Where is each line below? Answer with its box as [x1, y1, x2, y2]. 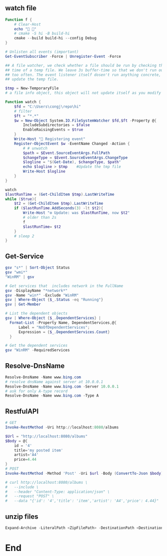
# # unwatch [23, 145, 48, 151]
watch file [5, 4, 37, 12]
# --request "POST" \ [5, 494, 55, 499]
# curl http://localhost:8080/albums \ [5, 480, 88, 485]
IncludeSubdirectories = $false [23, 123, 90, 128]
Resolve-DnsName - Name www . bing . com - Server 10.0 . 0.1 [5, 384, 119, 389]
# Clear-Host [14, 22, 41, 27]
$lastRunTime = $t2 [23, 224, 61, 229]
